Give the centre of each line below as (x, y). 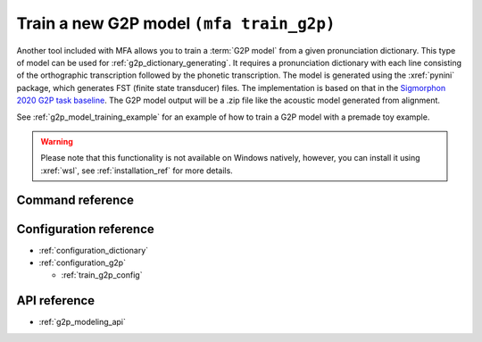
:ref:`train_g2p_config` (102, 275)
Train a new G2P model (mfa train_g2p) (176, 23)
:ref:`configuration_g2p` (83, 263)
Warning (57, 141)
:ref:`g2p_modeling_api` (83, 322)
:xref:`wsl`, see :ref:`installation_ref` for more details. (137, 171)
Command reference (75, 200)
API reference (56, 300)
